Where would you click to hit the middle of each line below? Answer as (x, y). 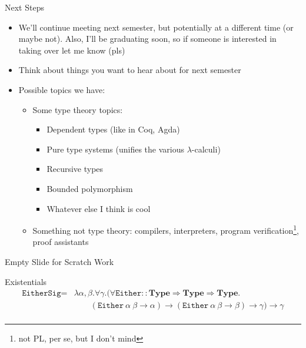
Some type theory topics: (78, 109)
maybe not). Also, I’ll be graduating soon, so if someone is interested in (147, 39)
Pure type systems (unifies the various (115, 149)
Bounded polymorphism (90, 188)
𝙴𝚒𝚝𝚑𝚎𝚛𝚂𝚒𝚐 (41, 294)
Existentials (26, 281)
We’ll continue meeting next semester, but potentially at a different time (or (156, 27)
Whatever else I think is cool (99, 208)
